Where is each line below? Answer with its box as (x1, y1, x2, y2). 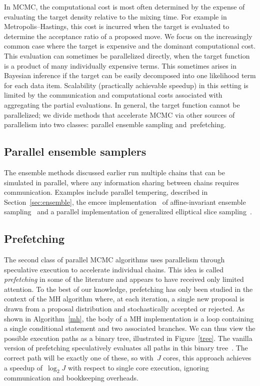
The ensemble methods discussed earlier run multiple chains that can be (4, 167, 225, 177)
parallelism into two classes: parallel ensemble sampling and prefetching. (4, 119, 226, 130)
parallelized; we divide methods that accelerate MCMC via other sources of (4, 109, 235, 120)
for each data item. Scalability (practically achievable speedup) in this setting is (4, 80, 248, 90)
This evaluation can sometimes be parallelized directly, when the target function (4, 50, 250, 61)
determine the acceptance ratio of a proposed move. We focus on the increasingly (4, 31, 252, 41)
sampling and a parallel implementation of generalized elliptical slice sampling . (4, 206, 252, 217)
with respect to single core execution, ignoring (67, 362, 209, 372)
